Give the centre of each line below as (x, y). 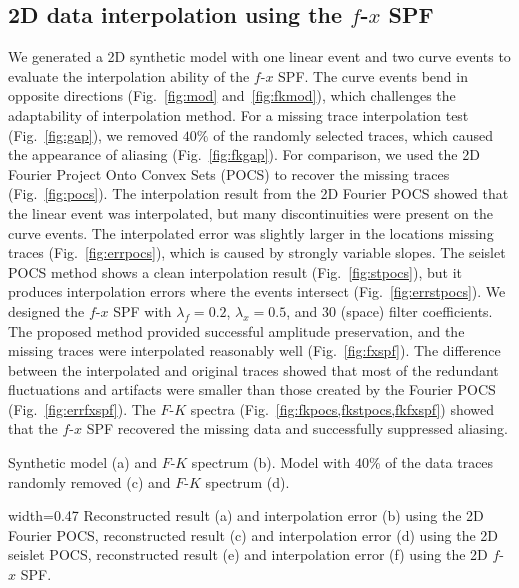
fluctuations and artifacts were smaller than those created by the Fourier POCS (252, 389)
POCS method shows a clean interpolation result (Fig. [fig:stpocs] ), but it (235, 271)
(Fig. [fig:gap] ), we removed (93, 134)
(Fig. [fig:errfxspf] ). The (82, 408)
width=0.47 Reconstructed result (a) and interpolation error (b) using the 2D (246, 515)
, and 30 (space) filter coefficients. (389, 310)
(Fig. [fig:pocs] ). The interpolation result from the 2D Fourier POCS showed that (258, 193)
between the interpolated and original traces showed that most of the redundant (253, 369)
